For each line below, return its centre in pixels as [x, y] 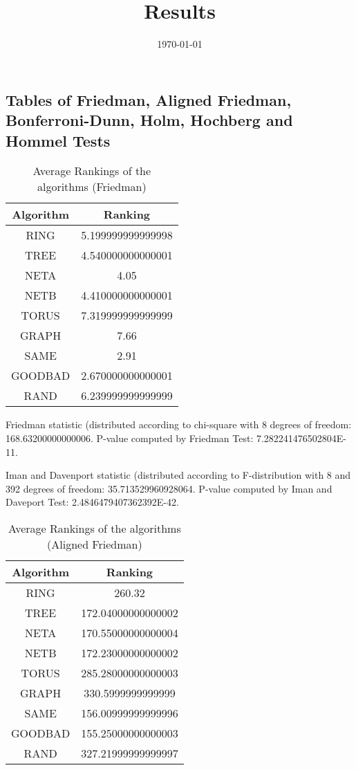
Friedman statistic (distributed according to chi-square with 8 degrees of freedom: [179, 424]
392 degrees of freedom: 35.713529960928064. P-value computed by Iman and [169, 488]
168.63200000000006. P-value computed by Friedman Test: [130, 438]
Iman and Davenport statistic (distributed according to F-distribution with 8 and [178, 475]
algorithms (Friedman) [92, 187]
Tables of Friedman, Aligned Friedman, [149, 99]
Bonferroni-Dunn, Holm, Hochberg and [149, 120]
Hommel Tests [58, 140]
